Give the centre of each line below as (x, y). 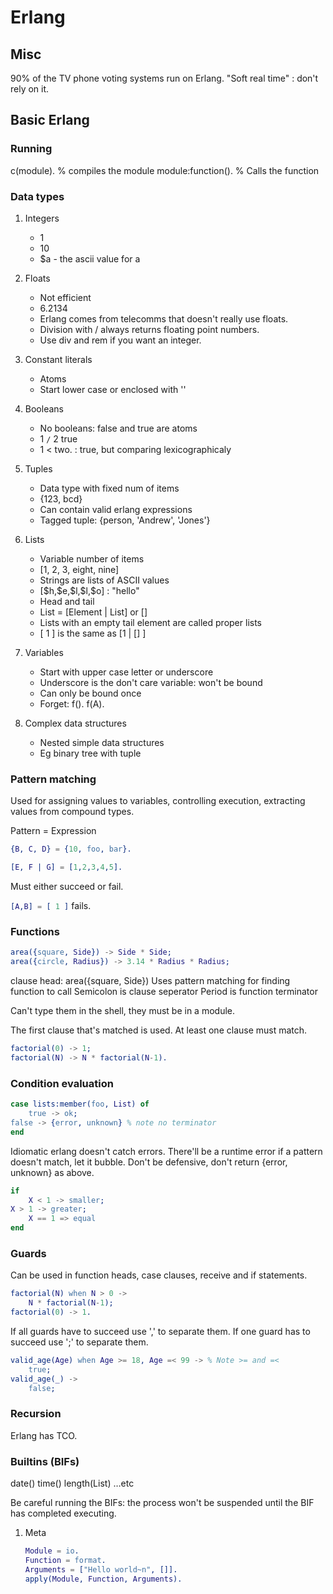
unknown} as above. (52, 1172)
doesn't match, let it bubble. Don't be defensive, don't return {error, (149, 1162)
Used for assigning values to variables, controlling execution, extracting (158, 801)
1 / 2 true (58, 438)
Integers (42, 218)
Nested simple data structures (102, 742)
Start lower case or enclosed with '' (113, 389)
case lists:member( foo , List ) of (80, 1104)
